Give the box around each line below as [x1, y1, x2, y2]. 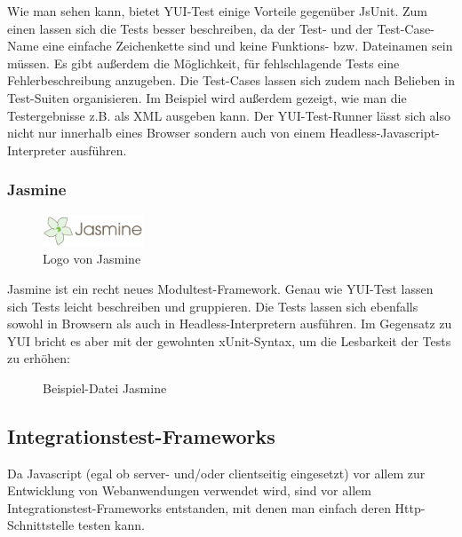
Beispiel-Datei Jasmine [43, 378, 167, 397]
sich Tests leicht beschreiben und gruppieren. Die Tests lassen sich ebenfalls [7, 296, 418, 315]
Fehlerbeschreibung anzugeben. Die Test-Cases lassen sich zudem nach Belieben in [7, 71, 455, 90]
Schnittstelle [7, 516, 75, 534]
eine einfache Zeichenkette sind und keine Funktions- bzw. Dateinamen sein [43, 36, 453, 55]
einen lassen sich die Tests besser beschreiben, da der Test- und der [7, 19, 373, 37]
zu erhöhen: [7, 349, 70, 367]
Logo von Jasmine [43, 249, 141, 268]
